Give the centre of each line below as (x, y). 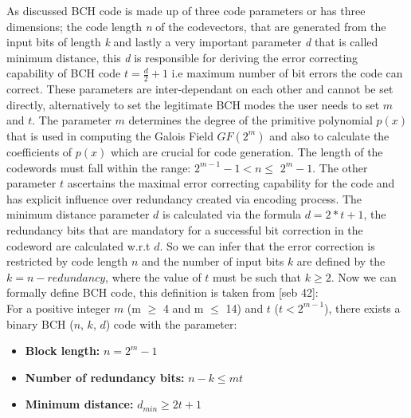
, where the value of (153, 276)
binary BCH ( (40, 323)
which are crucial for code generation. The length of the (247, 151)
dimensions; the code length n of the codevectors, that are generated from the (196, 26)
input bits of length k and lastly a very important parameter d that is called (192, 42)
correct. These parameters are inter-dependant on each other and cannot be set (200, 89)
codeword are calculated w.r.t (78, 245)
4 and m (183, 308)
